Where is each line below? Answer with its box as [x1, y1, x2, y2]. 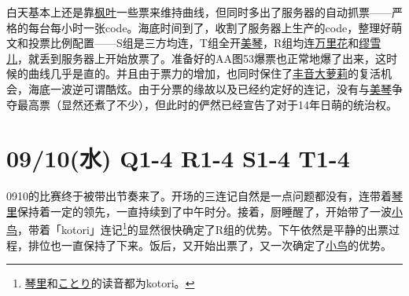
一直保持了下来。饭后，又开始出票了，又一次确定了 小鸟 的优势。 [61, 236, 392, 253]
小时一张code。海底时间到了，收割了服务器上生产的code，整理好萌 [61, 19, 403, 35]
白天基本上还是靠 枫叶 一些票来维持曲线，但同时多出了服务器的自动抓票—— [6, 4, 392, 20]
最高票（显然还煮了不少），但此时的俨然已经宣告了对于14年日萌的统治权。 [17, 96, 397, 112]
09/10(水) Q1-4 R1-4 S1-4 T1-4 [6, 142, 350, 174]
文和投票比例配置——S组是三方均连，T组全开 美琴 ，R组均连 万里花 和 [6, 35, 359, 51]
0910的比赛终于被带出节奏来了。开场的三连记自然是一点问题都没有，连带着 [6, 188, 392, 204]
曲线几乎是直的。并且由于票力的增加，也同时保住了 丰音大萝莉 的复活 [28, 65, 381, 82]
